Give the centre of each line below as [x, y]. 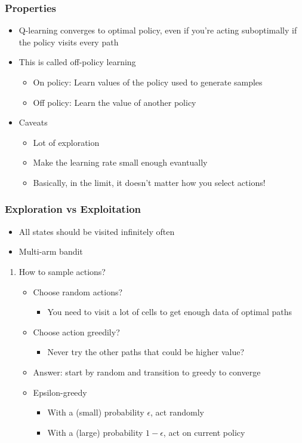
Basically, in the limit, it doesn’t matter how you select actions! [149, 182]
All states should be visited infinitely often [97, 231]
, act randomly [177, 412]
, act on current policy [204, 432]
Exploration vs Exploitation [73, 209]
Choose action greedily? [76, 332]
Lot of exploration [66, 142]
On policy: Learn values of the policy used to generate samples [148, 82]
